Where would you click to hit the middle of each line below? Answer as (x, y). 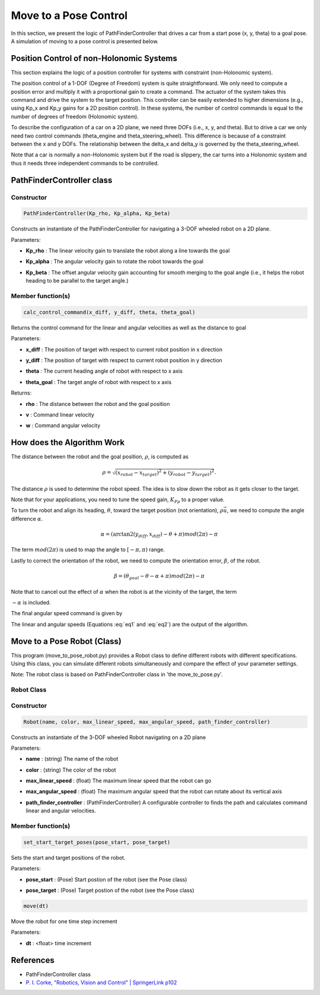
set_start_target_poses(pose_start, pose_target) (97, 842)
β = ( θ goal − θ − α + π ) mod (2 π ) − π (159, 577)
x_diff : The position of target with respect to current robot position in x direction (124, 349)
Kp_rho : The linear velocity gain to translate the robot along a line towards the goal (128, 251)
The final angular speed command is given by (67, 613)
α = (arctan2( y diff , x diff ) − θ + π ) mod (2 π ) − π (159, 535)
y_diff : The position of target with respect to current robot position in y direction (124, 360)
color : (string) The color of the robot (71, 770)
